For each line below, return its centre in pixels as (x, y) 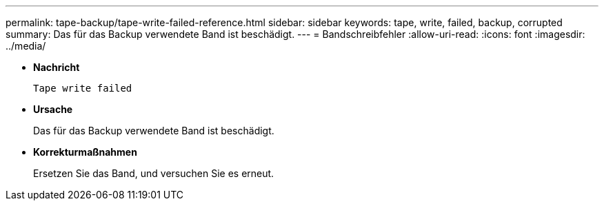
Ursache (53, 109)
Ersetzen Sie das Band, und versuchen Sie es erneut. (154, 173)
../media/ (26, 46)
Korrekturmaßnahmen (85, 152)
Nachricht (57, 67)
